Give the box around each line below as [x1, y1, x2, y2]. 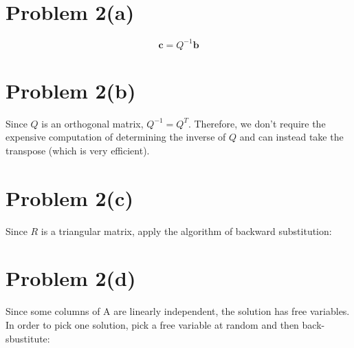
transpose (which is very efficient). [5, 143, 150, 157]
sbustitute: [5, 331, 50, 345]
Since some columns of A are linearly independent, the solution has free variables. [5, 304, 350, 318]
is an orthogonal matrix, [41, 116, 144, 130]
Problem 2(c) [5, 183, 133, 212]
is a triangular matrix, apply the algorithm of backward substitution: [41, 223, 332, 238]
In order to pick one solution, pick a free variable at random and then [5, 317, 299, 331]
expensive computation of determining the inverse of [5, 130, 226, 144]
